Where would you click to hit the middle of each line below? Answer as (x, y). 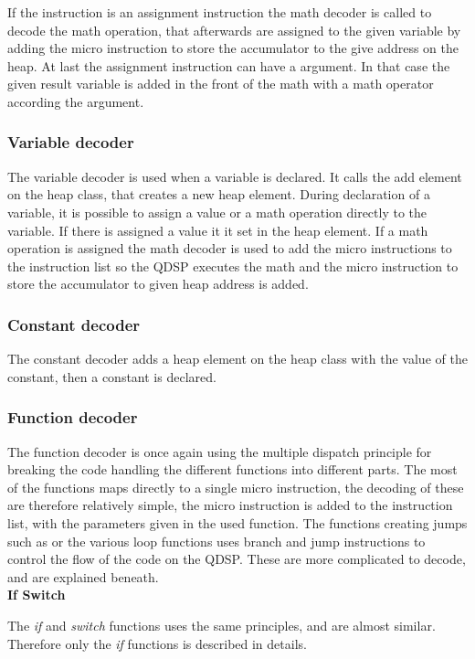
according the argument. (76, 101)
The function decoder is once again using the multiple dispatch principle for (220, 451)
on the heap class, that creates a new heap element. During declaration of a (219, 194)
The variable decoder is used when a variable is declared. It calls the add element (235, 176)
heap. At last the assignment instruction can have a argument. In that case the (229, 65)
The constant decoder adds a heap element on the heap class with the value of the (237, 359)
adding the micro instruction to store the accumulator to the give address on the (233, 48)
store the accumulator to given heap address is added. (158, 284)
